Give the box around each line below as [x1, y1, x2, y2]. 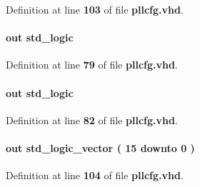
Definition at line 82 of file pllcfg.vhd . [6, 112, 178, 127]
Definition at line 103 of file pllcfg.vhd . [6, 2, 184, 16]
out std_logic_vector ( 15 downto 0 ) [6, 140, 195, 155]
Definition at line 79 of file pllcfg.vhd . [6, 57, 178, 72]
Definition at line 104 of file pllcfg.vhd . [6, 168, 184, 183]
